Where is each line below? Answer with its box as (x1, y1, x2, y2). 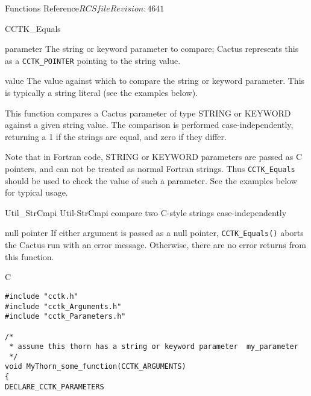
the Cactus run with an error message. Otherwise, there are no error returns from (5, 238, 306, 251)
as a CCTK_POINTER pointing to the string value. (5, 54, 181, 66)
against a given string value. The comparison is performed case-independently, (5, 118, 294, 131)
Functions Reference (5, 2, 80, 14)
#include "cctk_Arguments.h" (5, 302, 122, 311)
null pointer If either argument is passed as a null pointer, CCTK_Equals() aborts (5, 226, 304, 239)
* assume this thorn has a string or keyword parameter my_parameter (9, 342, 298, 351)
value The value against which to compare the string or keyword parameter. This (5, 74, 305, 87)
